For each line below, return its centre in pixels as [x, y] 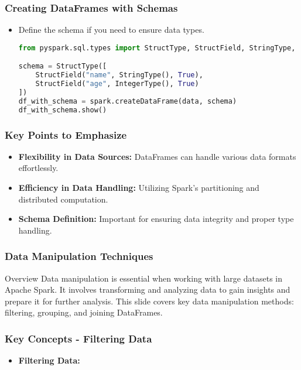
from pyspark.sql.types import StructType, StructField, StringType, [157, 48]
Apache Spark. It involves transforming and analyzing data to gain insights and [148, 290]
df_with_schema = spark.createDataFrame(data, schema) [128, 101]
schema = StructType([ [63, 66]
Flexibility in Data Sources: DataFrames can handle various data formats [157, 156]
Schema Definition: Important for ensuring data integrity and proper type [156, 219]
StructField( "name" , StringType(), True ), [119, 75]
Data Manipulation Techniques [79, 256]
